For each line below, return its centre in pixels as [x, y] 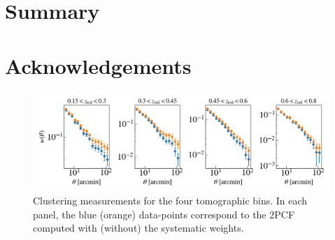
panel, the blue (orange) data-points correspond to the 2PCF [164, 214]
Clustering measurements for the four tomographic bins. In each [170, 201]
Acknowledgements [98, 65]
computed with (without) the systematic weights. [138, 228]
